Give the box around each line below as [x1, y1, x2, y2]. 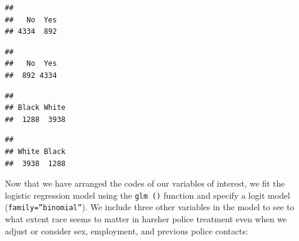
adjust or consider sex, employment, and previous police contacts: [5, 224, 248, 237]
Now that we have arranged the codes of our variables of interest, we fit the [5, 177, 285, 190]
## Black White [5, 103, 66, 112]
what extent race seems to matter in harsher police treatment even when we [5, 213, 287, 225]
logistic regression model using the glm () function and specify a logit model [5, 188, 291, 201]
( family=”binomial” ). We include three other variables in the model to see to [5, 201, 295, 213]
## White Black [5, 147, 66, 156]
